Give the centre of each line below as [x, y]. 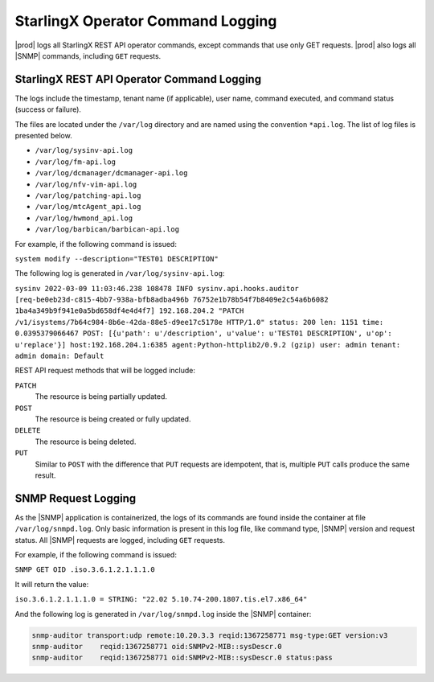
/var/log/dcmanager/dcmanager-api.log [111, 173]
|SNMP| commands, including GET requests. [88, 55]
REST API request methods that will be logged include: [105, 371]
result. [45, 475]
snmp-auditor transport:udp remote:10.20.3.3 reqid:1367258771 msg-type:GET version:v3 [210, 635]
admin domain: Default [59, 356]
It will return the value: [52, 584]
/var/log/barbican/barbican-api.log [107, 230]
